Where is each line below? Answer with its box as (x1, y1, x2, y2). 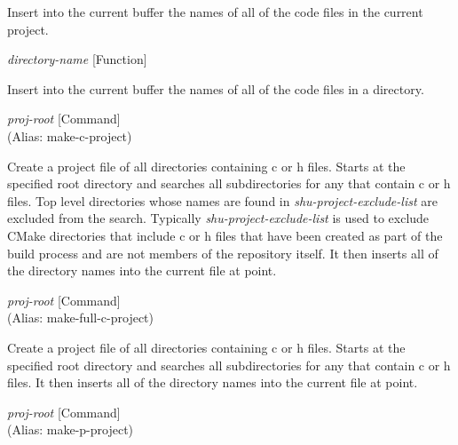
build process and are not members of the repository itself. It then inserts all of (7, 243, 438, 262)
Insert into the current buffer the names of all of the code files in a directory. (7, 79, 424, 98)
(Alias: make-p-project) (7, 420, 134, 439)
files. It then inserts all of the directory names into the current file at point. (7, 373, 418, 392)
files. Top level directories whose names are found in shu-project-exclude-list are (7, 191, 438, 210)
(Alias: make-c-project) (7, 126, 132, 145)
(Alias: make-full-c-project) (7, 308, 154, 327)
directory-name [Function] (7, 50, 147, 68)
